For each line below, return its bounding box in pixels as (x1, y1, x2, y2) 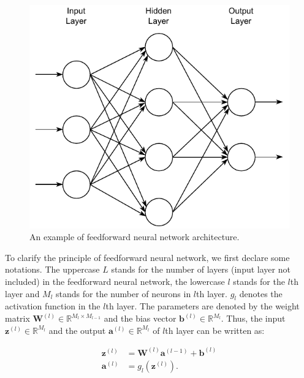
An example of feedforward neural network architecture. (29, 230, 240, 243)
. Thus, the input (221, 312, 286, 325)
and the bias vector (104, 312, 177, 325)
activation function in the (5, 300, 101, 312)
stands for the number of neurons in (56, 287, 191, 300)
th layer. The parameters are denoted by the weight (105, 300, 300, 312)
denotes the (239, 287, 283, 300)
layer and (5, 287, 40, 300)
